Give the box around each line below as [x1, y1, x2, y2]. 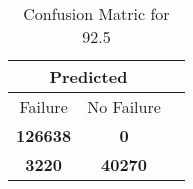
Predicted [49, 65, 128, 88]
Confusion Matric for [23, 2, 170, 25]
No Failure [87, 95, 161, 118]
